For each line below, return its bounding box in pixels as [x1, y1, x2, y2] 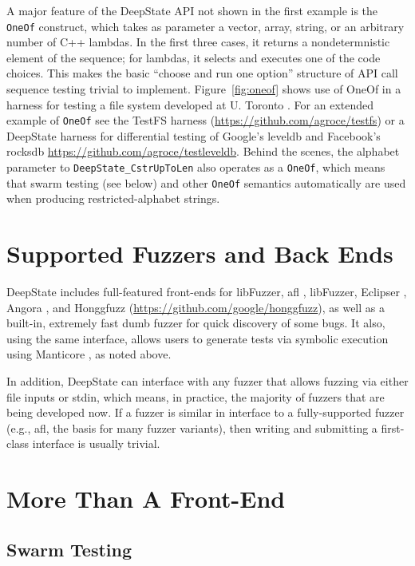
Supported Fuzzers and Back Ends [6, 237, 393, 270]
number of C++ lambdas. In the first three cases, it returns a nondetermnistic [6, 34, 390, 50]
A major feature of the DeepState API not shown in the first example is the [6, 2, 378, 18]
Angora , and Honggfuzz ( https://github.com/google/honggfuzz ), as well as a [6, 299, 385, 315]
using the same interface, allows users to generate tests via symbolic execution [6, 330, 389, 346]
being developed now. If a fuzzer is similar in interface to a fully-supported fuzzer [6, 404, 405, 421]
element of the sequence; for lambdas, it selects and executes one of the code [6, 49, 381, 65]
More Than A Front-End [6, 482, 286, 515]
